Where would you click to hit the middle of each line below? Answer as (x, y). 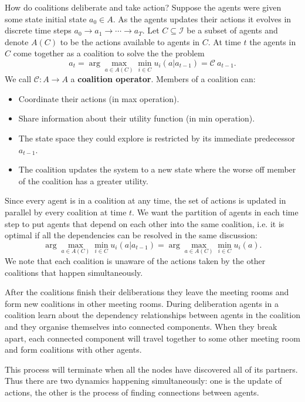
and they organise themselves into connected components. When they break (141, 326)
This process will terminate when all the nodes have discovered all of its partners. (151, 369)
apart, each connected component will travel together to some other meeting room (152, 338)
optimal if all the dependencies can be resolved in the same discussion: (131, 235)
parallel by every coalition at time (66, 212)
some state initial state (46, 18)
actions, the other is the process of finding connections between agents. (132, 392)
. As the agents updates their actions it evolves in (202, 18)
